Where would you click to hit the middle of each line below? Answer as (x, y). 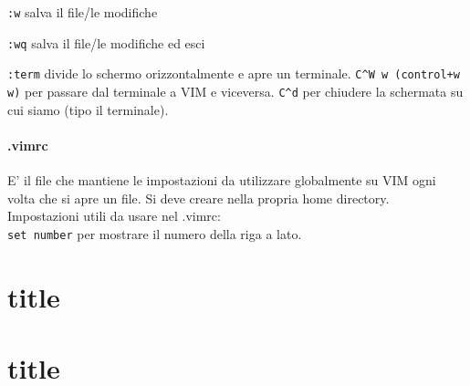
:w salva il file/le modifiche (83, 12)
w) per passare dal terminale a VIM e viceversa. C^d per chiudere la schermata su (235, 91)
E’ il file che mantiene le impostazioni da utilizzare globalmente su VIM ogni (222, 180)
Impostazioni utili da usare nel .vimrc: (114, 216)
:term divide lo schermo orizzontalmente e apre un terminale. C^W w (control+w (234, 73)
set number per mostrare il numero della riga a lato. (155, 233)
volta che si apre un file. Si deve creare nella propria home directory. (198, 198)
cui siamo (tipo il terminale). (88, 109)
